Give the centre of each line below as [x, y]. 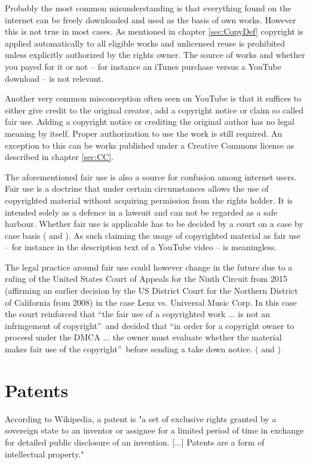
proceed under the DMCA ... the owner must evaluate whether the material [143, 337]
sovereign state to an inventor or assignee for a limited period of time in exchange [154, 430]
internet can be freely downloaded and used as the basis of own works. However [151, 19]
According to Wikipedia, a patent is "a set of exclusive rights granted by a [141, 418]
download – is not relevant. [54, 78]
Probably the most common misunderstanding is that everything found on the [148, 8]
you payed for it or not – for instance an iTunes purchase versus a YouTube [143, 66]
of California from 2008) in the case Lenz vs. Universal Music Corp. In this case [151, 302]
